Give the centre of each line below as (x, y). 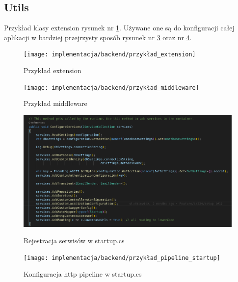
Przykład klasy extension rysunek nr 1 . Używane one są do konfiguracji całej (119, 28)
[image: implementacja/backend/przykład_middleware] (111, 88)
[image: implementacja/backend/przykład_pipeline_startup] (122, 258)
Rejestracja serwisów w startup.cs (74, 241)
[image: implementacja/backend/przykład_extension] (110, 55)
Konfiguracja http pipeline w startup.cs (83, 273)
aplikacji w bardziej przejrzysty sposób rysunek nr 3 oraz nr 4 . (98, 37)
